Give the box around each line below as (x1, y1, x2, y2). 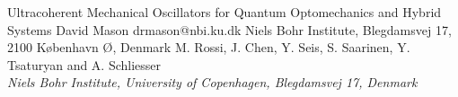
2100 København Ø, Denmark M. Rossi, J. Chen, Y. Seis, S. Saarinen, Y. (7, 38, 410, 57)
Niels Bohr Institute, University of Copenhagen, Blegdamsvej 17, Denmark (7, 73, 418, 92)
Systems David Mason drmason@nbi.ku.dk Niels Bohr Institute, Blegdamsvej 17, (7, 20, 452, 39)
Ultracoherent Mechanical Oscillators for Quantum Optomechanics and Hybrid (7, 3, 442, 21)
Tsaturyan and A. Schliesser (7, 55, 162, 74)
